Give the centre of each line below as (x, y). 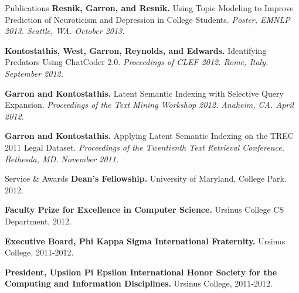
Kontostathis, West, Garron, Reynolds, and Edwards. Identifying (136, 50)
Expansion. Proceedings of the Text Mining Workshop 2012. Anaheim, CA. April (149, 105)
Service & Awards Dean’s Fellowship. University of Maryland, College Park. (146, 178)
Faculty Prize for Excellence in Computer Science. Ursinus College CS (145, 209)
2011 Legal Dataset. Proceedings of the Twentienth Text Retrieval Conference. (145, 147)
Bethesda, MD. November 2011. (62, 159)
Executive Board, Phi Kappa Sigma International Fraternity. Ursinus (145, 241)
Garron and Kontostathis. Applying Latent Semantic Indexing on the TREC (149, 136)
